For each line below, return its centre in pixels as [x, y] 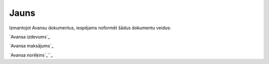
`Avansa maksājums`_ [31, 46]
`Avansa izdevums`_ [30, 37]
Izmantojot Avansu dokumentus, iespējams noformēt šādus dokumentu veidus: [90, 28]
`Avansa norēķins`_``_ [31, 55]
